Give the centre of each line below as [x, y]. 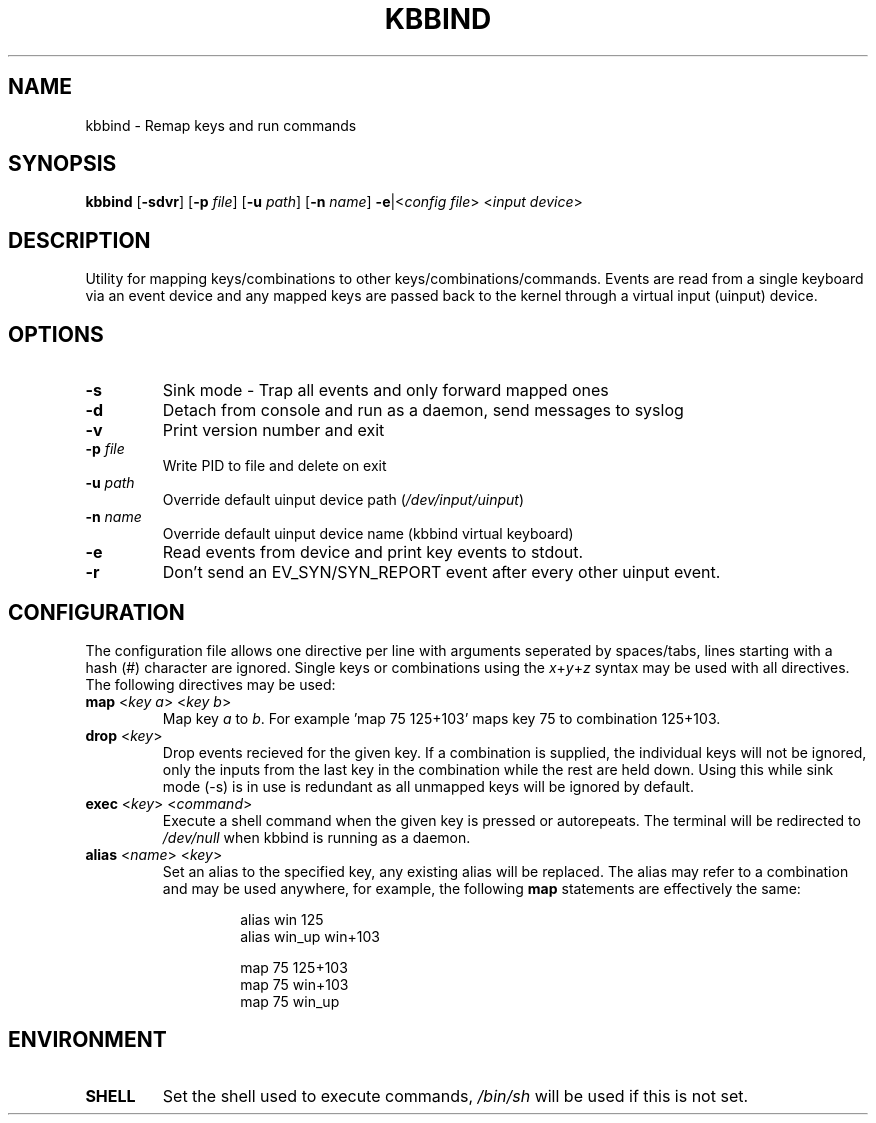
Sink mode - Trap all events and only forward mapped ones [385, 390]
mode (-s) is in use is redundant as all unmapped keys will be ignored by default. [428, 786]
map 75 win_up [290, 1001]
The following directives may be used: [210, 684]
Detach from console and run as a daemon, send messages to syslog [423, 410]
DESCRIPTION [79, 240]
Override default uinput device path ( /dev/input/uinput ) [343, 500]
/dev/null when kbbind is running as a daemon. [316, 837]
